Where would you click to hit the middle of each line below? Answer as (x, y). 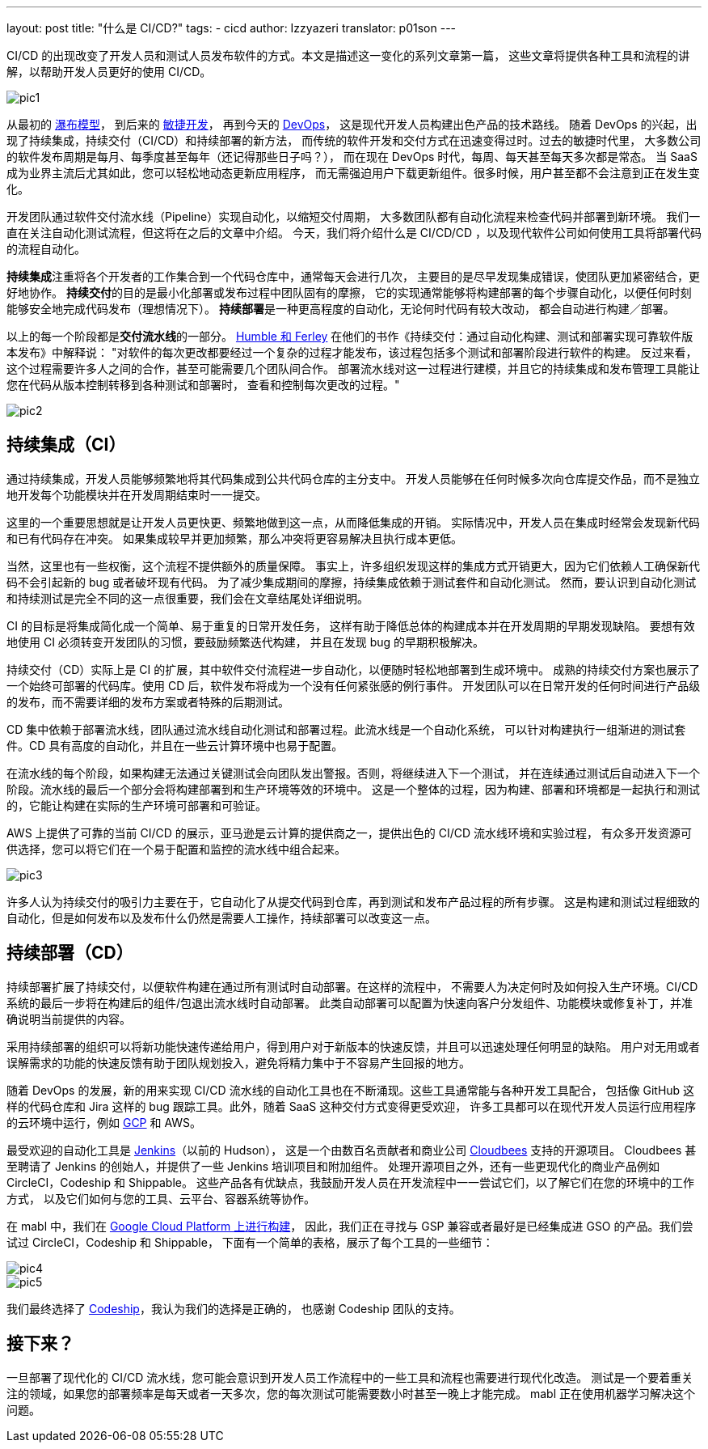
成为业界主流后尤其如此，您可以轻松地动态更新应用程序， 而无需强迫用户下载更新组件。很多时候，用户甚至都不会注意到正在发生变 (353, 173)
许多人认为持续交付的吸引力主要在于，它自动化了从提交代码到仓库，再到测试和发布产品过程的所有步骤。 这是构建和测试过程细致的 (353, 901)
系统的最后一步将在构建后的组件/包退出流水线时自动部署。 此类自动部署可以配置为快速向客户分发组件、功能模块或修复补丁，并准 (350, 1002)
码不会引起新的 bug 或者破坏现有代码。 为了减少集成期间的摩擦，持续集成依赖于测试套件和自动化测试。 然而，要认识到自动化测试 (352, 582)
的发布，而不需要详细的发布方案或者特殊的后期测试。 (148, 701)
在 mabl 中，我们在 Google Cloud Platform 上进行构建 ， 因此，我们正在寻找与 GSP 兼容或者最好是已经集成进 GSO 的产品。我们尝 (350, 1226)
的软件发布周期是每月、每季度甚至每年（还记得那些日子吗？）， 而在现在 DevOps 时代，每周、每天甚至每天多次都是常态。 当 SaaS (352, 157)
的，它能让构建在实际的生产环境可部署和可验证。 (137, 805)
